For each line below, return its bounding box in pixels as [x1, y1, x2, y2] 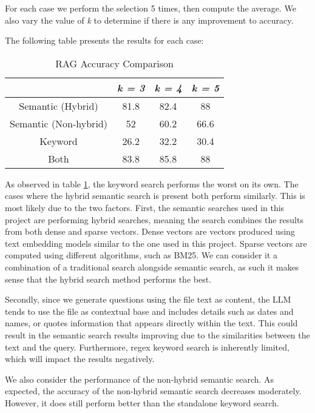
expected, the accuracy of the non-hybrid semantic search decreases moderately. [5, 384, 302, 397]
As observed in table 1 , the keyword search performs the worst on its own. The [5, 177, 299, 190]
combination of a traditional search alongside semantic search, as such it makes [5, 260, 299, 273]
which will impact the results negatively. [5, 352, 155, 365]
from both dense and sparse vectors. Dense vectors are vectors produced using [5, 225, 295, 238]
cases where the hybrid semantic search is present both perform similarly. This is [5, 189, 305, 202]
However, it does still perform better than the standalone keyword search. [5, 396, 279, 409]
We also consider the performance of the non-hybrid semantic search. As [5, 372, 274, 385]
